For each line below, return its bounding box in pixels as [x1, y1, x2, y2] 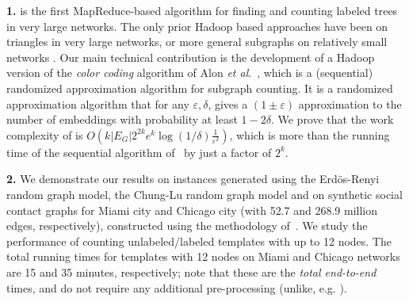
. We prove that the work [270, 111, 394, 128]
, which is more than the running [229, 126, 390, 143]
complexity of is [6, 126, 83, 143]
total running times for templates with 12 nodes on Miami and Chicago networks [6, 248, 400, 265]
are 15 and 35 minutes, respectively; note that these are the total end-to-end [6, 263, 377, 280]
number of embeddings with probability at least [6, 111, 238, 128]
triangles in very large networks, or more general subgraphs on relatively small [6, 33, 388, 50]
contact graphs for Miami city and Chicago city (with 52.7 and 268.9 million [6, 201, 378, 218]
